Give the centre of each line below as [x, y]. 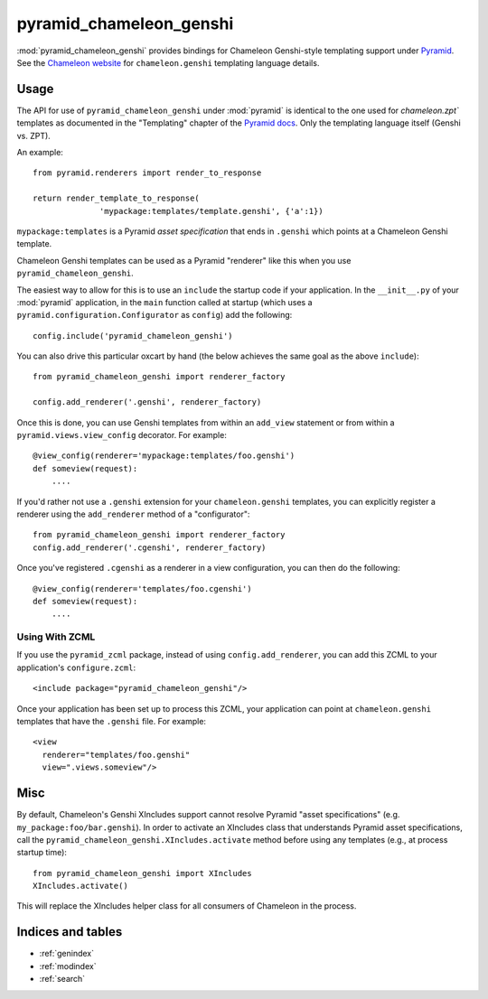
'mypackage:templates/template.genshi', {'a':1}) [212, 211]
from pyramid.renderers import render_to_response [147, 173]
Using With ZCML [56, 637]
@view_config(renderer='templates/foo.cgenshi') [142, 588]
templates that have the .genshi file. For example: [112, 722]
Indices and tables [70, 932]
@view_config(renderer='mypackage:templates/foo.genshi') [164, 456]
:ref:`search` [62, 979]
